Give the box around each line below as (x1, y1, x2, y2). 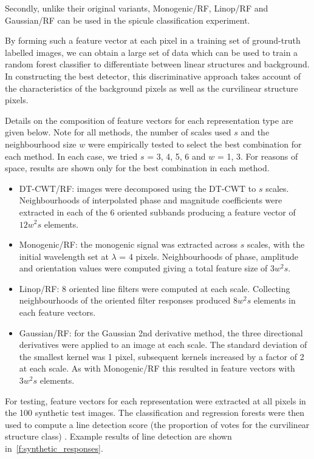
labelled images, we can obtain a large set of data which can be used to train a (5, 46, 298, 58)
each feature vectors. (19, 306, 96, 319)
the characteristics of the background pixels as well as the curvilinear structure (5, 81, 298, 94)
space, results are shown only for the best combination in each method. (5, 161, 270, 174)
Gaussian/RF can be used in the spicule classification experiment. (5, 13, 250, 26)
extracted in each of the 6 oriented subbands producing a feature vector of (19, 205, 296, 218)
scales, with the (247, 238, 305, 251)
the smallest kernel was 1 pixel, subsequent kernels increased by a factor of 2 (19, 350, 304, 362)
